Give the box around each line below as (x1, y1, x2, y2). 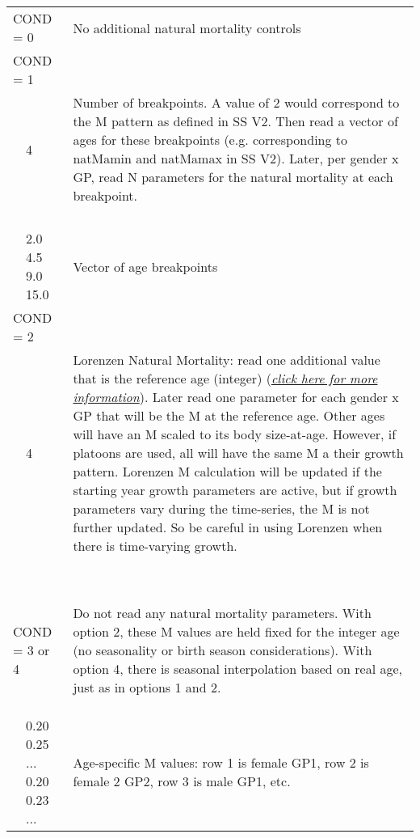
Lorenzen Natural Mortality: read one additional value (73, 350, 380, 369)
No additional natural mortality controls (73, 18, 301, 37)
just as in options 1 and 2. (73, 678, 221, 696)
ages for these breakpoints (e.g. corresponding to (73, 130, 348, 149)
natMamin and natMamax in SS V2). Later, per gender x (73, 149, 399, 167)
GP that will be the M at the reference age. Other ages (73, 406, 385, 425)
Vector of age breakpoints (73, 256, 218, 276)
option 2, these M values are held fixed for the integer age (73, 622, 400, 641)
